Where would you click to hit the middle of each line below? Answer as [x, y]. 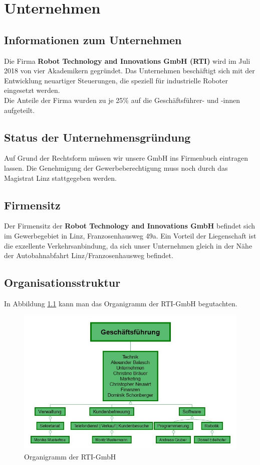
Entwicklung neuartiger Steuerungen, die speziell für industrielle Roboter [116, 80]
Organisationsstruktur [62, 282]
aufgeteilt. [20, 110]
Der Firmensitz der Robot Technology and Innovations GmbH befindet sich [130, 226]
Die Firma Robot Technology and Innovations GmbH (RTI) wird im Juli [127, 61]
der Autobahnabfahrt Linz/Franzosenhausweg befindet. [89, 255]
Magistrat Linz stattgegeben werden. [60, 178]
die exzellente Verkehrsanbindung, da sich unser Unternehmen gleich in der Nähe [128, 245]
